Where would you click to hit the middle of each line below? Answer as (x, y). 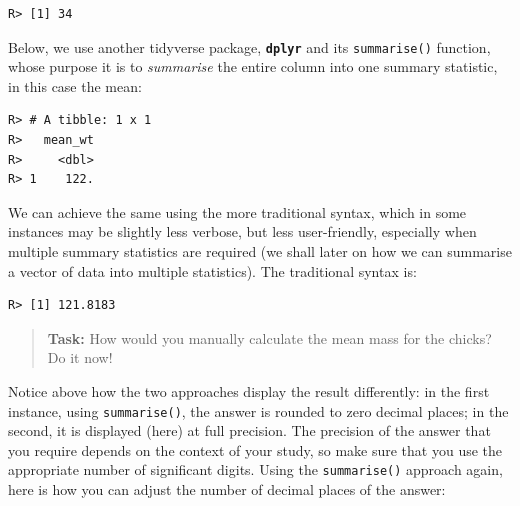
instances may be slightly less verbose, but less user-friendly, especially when (242, 231)
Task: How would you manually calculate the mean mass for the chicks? (269, 337)
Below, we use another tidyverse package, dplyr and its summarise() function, (249, 46)
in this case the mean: (75, 85)
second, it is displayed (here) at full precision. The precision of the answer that (249, 430)
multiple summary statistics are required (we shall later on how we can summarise (260, 251)
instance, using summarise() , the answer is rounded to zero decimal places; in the (258, 410)
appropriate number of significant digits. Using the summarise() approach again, (255, 469)
